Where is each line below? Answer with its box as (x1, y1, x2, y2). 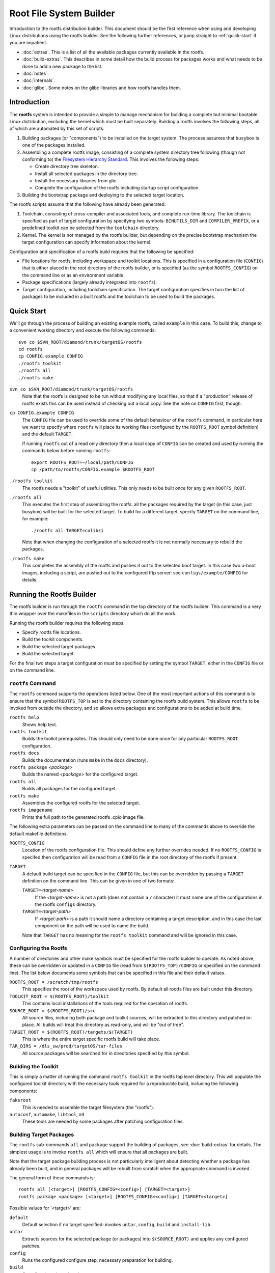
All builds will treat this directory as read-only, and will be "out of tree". (36, 1021, 184, 1028)
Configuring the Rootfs (9, 945, 67, 952)
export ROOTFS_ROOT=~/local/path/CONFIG (31, 459, 133, 465)
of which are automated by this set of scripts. (9, 125, 104, 132)
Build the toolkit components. (22, 636, 84, 643)
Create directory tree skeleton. (35, 163, 99, 170)
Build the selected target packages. (22, 643, 97, 649)
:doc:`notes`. (22, 70, 49, 76)
